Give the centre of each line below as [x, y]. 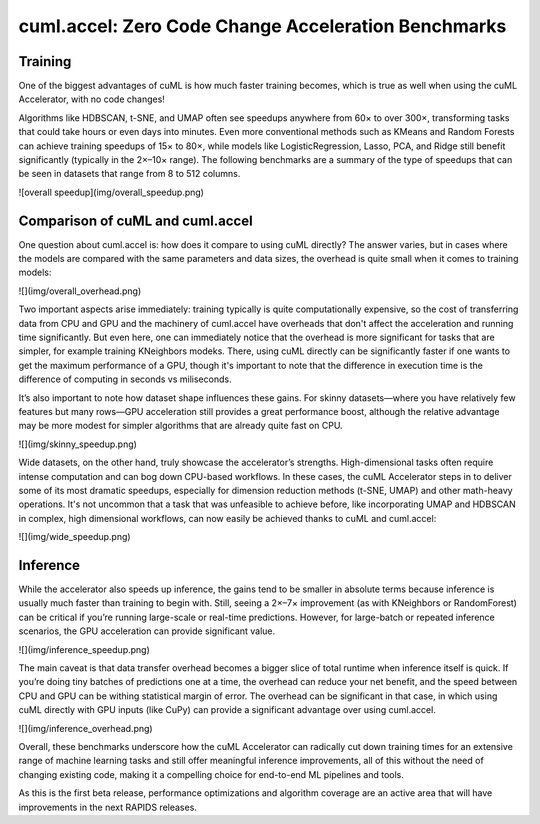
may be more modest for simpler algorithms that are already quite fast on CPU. [181, 426]
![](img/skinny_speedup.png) [77, 444]
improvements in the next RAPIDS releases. [107, 807]
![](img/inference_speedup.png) [84, 649]
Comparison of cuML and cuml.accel [136, 220]
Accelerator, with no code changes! [91, 99]
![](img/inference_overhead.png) [86, 728]
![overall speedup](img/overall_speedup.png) [111, 192]
